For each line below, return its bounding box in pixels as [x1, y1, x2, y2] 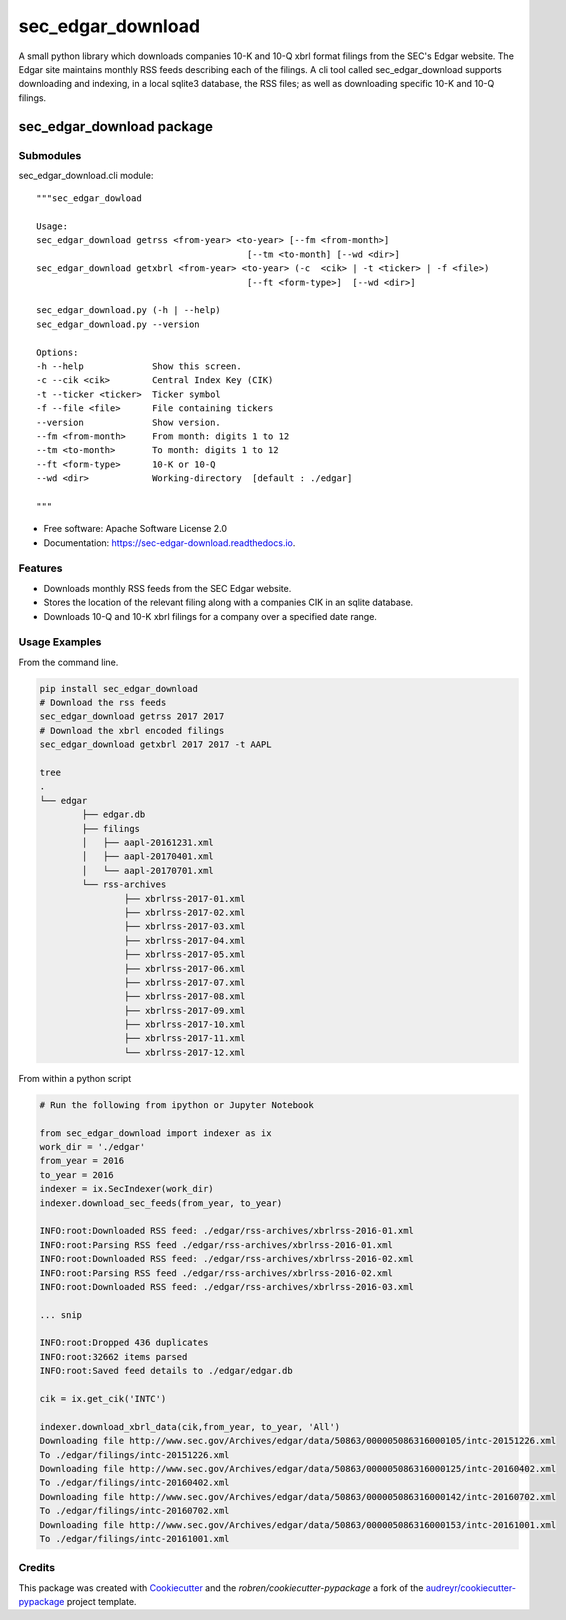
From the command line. [18, 656, 119, 668]
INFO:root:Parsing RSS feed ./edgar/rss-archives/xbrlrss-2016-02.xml [39, 1267, 394, 1279]
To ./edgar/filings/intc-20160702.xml [39, 1505, 230, 1517]
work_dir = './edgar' [39, 1141, 146, 1152]
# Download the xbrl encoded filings [39, 725, 225, 736]
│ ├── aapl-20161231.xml [81, 836, 214, 848]
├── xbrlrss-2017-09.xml [123, 1005, 246, 1016]
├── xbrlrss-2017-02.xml [123, 906, 246, 918]
